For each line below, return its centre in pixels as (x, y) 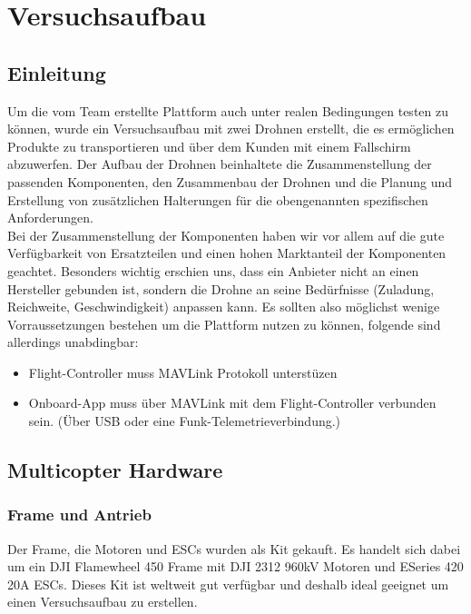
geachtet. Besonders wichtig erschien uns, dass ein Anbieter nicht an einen (213, 270)
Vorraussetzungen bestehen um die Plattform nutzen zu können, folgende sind (224, 324)
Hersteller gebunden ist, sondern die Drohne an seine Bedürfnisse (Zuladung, (221, 288)
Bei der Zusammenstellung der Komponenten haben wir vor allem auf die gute (226, 235)
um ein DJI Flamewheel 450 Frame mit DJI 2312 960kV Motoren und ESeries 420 (235, 566)
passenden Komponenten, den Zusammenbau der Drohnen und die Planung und (230, 181)
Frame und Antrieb (79, 515)
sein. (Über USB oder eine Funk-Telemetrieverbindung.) (185, 421)
